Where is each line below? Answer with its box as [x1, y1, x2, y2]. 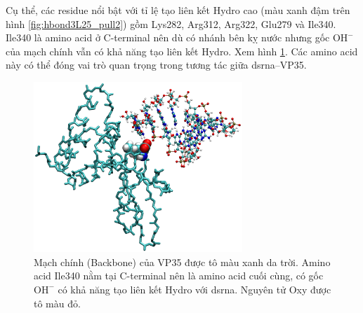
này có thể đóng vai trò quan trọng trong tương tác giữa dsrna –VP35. [6, 57, 307, 72]
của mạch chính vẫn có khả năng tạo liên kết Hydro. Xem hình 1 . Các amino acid [6, 43, 358, 58]
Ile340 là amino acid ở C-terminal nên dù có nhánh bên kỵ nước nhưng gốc [6, 30, 330, 45]
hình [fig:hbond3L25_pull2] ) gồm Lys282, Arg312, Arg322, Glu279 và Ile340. [6, 16, 336, 31]
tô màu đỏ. [34, 295, 81, 310]
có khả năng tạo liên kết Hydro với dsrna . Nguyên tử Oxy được [58, 281, 331, 296]
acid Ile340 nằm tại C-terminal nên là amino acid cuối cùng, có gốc [34, 268, 324, 283]
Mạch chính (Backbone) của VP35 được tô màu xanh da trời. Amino [34, 254, 331, 269]
